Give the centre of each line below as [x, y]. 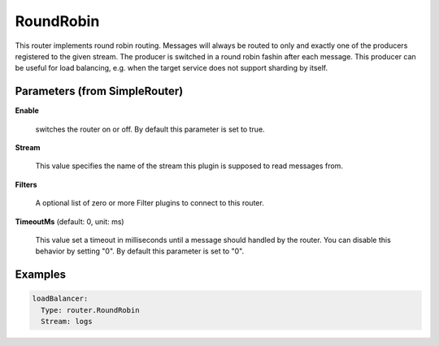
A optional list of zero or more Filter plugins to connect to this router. [150, 203]
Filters [26, 184]
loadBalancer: [60, 299]
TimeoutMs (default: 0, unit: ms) [70, 221]
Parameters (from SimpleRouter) [99, 91]
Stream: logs [67, 322]
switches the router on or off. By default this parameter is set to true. [150, 129]
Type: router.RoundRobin [90, 310]
